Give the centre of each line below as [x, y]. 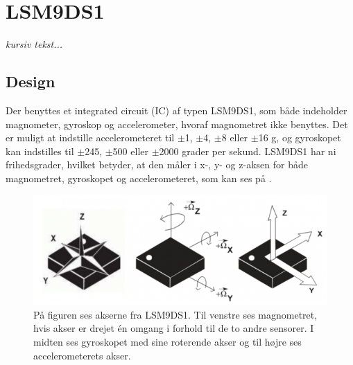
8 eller [235, 137]
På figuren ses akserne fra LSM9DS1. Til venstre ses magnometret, [175, 314]
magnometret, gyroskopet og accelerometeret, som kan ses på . [139, 178]
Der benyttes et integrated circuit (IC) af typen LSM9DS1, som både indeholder [176, 110]
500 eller [130, 151]
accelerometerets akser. [82, 355]
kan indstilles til [40, 151]
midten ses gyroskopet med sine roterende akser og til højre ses [167, 341]
